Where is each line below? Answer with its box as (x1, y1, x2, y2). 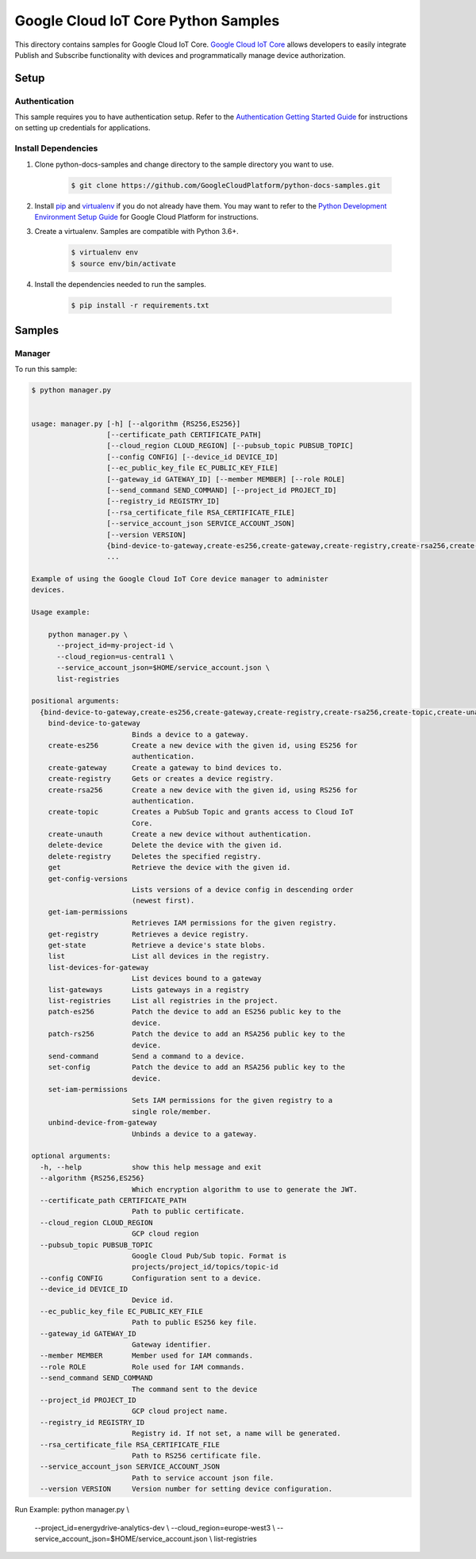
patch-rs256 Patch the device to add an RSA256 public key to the (48, 1029, 345, 1039)
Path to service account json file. (131, 1473, 274, 1482)
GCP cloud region (131, 1229, 199, 1239)
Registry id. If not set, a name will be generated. (131, 1429, 341, 1438)
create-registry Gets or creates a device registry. (48, 774, 274, 783)
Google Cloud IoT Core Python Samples (14, 12, 280, 29)
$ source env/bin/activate (71, 259, 176, 268)
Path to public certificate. (131, 1207, 245, 1216)
